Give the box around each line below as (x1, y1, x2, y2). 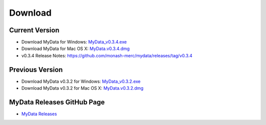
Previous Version (9, 65, 63, 74)
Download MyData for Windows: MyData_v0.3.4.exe (21, 39, 127, 45)
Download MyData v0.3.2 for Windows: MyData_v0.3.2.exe (21, 78, 141, 84)
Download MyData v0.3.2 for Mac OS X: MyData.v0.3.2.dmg (21, 85, 144, 91)
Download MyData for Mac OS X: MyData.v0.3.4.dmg (21, 46, 130, 51)
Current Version (9, 26, 60, 34)
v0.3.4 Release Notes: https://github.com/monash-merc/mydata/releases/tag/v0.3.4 (21, 52, 193, 58)
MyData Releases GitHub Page (9, 98, 105, 106)
